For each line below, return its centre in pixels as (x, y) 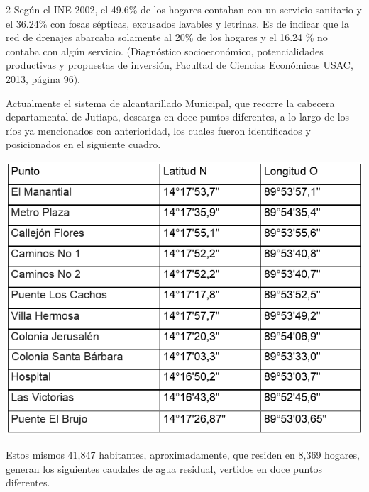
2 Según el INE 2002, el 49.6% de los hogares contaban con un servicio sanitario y (184, 9)
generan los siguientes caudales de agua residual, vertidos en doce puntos (164, 468)
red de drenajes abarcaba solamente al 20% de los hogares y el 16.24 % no (167, 37)
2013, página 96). (43, 78)
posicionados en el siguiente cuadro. (83, 144)
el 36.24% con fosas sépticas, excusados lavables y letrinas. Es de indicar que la (177, 23)
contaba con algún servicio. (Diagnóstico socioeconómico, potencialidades (165, 51)
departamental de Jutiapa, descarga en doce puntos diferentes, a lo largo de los (178, 117)
